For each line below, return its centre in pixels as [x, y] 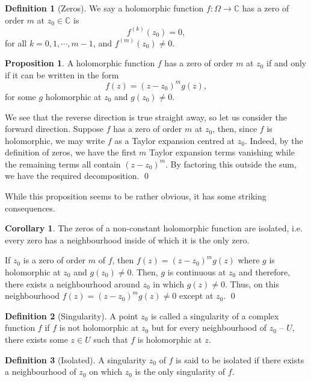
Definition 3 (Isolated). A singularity [76, 359]
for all [16, 42]
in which [168, 283]
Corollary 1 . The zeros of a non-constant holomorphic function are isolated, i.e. [154, 228]
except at [196, 296]
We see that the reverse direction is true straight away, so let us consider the [146, 117]
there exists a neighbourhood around [72, 283]
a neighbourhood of [41, 371]
